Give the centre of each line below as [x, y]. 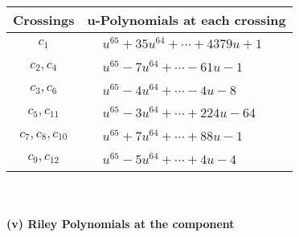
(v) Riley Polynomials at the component [121, 224]
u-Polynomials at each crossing [186, 20]
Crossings [44, 20]
